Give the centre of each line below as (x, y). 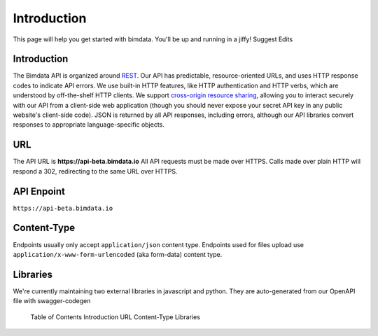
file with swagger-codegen (52, 301)
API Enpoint (39, 191)
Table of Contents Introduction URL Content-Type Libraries (115, 317)
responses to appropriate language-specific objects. (89, 125)
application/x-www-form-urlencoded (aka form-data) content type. (118, 254)
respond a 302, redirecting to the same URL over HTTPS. (95, 171)
